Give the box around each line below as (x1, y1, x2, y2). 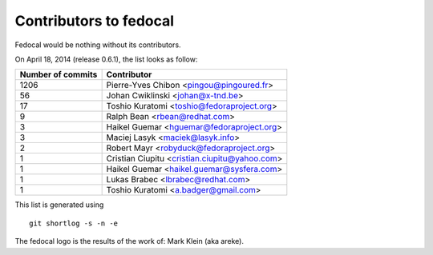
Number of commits (19, 69, 98, 80)
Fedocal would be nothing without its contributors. (14, 40, 181, 50)
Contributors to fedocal (14, 12, 175, 30)
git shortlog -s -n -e (29, 218, 119, 228)
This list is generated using (14, 200, 104, 209)
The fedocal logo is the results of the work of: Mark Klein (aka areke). (14, 237, 245, 246)
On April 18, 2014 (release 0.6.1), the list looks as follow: (14, 54, 198, 64)
